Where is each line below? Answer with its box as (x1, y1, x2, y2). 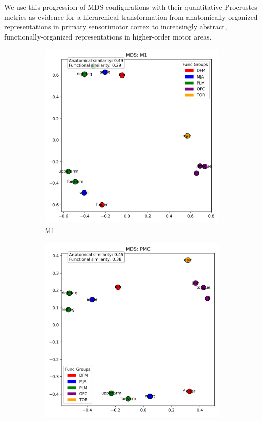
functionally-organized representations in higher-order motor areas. (4, 31, 212, 42)
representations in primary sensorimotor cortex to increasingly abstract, (4, 21, 227, 32)
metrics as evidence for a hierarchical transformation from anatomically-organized (4, 11, 258, 22)
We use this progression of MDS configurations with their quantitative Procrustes (4, 2, 257, 12)
